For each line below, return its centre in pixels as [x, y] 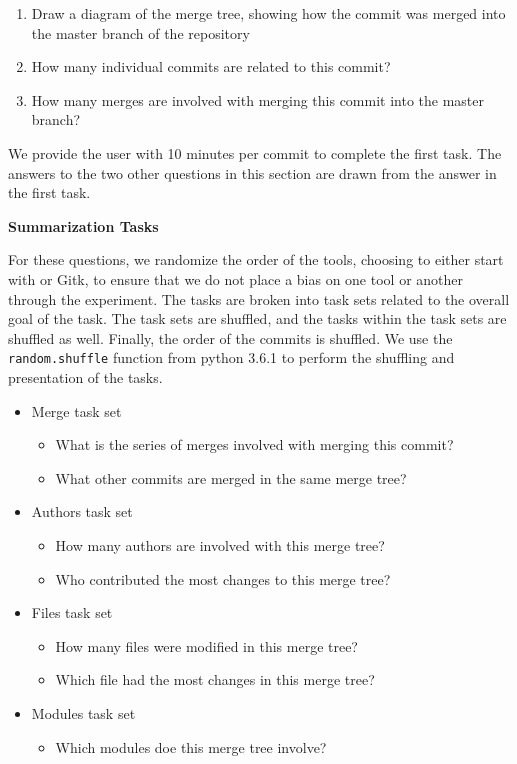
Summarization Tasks [83, 225]
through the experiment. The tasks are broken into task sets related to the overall [259, 298]
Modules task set [83, 712]
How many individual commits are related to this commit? [211, 66]
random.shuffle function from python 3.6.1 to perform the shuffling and [231, 357]
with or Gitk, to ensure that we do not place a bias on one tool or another [236, 278]
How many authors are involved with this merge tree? [220, 544]
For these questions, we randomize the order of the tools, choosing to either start [256, 259]
